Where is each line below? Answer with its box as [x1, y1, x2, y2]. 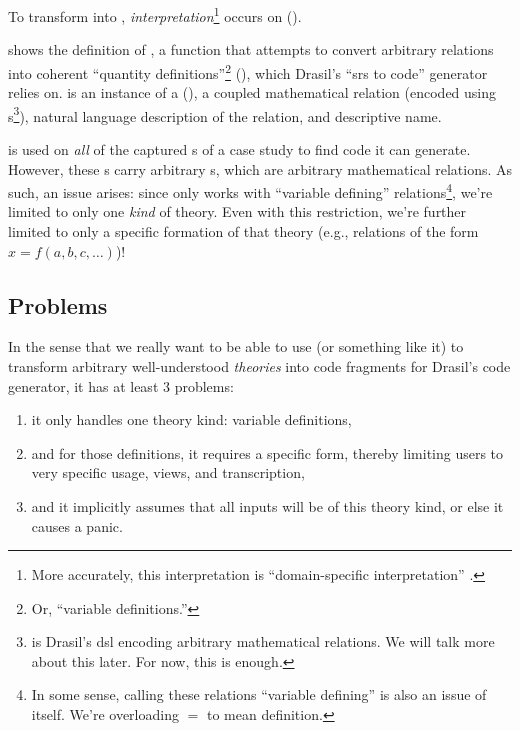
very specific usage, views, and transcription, [31, 462, 305, 483]
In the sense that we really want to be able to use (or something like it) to [8, 336, 464, 357]
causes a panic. [31, 515, 123, 536]
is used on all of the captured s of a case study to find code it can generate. [8, 138, 471, 159]
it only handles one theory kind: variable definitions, [31, 409, 352, 430]
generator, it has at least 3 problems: [8, 375, 234, 396]
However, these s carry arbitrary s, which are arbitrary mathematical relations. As [8, 158, 513, 179]
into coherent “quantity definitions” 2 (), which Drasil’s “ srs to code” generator [8, 59, 488, 83]
